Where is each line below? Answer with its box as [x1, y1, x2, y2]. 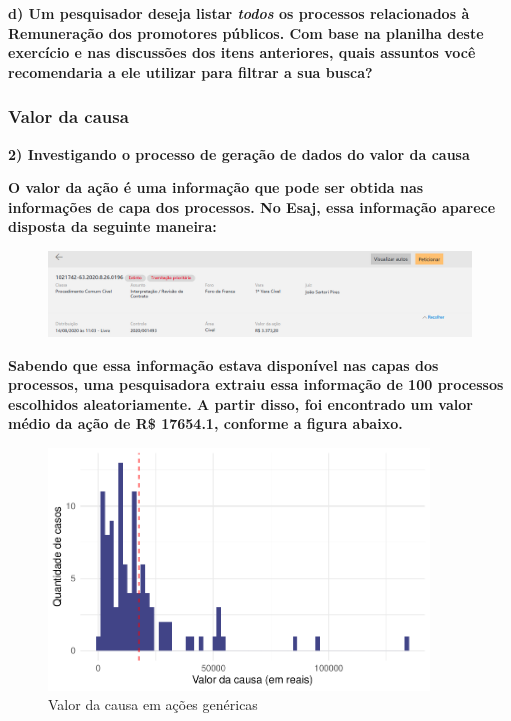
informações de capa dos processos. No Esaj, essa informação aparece [8, 196, 496, 217]
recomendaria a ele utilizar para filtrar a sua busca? [8, 61, 373, 82]
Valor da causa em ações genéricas [48, 694, 258, 715]
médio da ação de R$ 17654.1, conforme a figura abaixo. [8, 413, 403, 434]
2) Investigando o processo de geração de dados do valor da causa [8, 143, 470, 164]
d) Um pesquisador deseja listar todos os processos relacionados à [8, 3, 470, 23]
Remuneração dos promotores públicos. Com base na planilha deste [8, 22, 484, 43]
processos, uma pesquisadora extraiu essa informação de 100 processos [8, 374, 504, 395]
